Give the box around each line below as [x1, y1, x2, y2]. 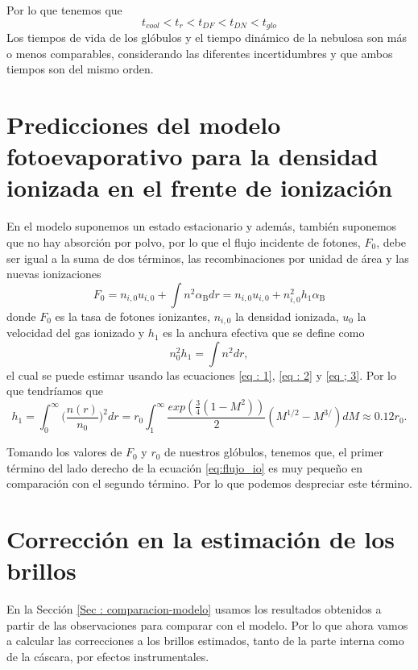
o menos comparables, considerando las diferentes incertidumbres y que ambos [6, 44, 393, 61]
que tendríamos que [6, 382, 103, 399]
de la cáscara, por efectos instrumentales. [6, 648, 209, 665]
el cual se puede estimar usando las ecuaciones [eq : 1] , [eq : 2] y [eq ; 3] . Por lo [6, 366, 397, 383]
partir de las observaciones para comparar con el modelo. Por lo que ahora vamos [6, 616, 408, 633]
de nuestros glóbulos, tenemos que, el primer [164, 443, 383, 460]
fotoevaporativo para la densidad [6, 139, 379, 173]
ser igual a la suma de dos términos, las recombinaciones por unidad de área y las [6, 249, 409, 266]
